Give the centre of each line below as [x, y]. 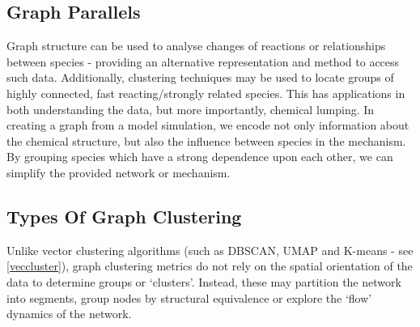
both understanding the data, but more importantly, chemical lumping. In [191, 109]
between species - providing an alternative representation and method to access [203, 61]
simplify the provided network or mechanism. [119, 172]
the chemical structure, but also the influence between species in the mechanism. [206, 140]
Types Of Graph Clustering [124, 216]
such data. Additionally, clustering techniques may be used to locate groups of [200, 77]
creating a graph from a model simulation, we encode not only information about [208, 125]
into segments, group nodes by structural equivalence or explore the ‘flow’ [189, 297]
